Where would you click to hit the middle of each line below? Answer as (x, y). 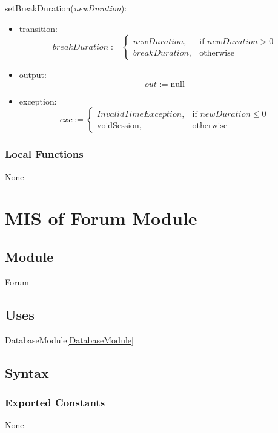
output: (33, 75)
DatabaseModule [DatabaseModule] (69, 340)
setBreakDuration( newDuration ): (66, 8)
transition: (38, 28)
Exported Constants (55, 402)
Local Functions (44, 154)
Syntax (27, 372)
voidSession (118, 125)
